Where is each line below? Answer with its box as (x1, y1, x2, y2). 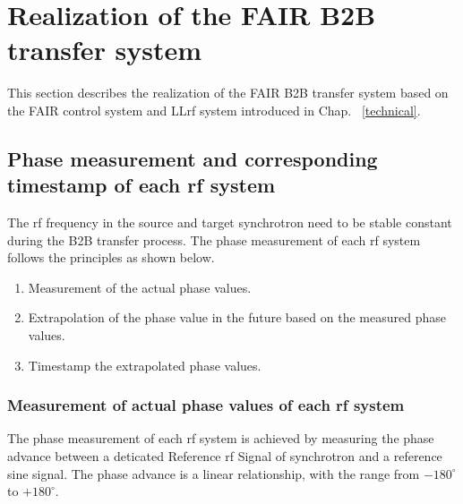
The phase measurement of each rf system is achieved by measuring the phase (7, 429, 434, 448)
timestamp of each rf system (7, 171, 276, 199)
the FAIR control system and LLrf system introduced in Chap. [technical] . (7, 100, 421, 119)
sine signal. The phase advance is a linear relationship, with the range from (7, 464, 420, 483)
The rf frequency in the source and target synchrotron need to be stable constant (7, 213, 452, 232)
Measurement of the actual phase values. (28, 278, 252, 296)
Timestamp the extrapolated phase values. (28, 355, 262, 374)
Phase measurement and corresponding (7, 144, 378, 172)
